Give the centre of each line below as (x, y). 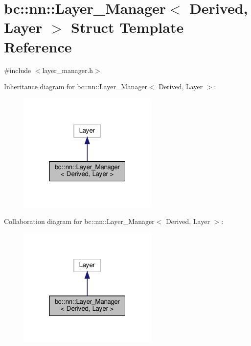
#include (18, 70)
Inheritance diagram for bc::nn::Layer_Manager (76, 86)
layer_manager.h (68, 70)
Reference (38, 46)
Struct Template (127, 27)
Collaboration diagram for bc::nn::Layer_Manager (79, 221)
